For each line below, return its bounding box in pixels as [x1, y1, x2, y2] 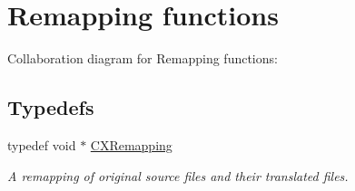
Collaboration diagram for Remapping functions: [7, 49, 278, 68]
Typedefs [7, 93, 94, 121]
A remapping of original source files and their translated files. [7, 166, 349, 185]
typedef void [7, 135, 76, 154]
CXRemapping [90, 135, 173, 154]
